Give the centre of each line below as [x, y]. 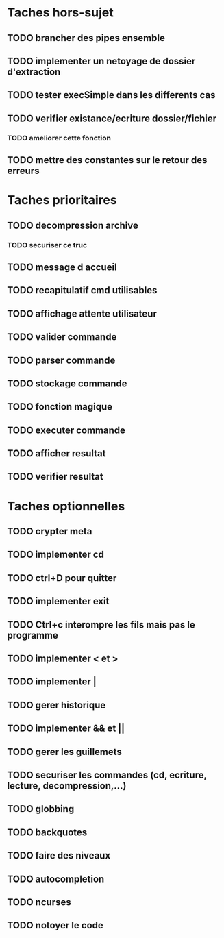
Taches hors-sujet [61, 13]
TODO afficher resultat [57, 454]
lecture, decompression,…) [67, 786]
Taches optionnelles [66, 506]
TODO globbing [41, 809]
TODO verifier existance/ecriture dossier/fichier [112, 118]
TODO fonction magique [60, 407]
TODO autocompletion [56, 879]
